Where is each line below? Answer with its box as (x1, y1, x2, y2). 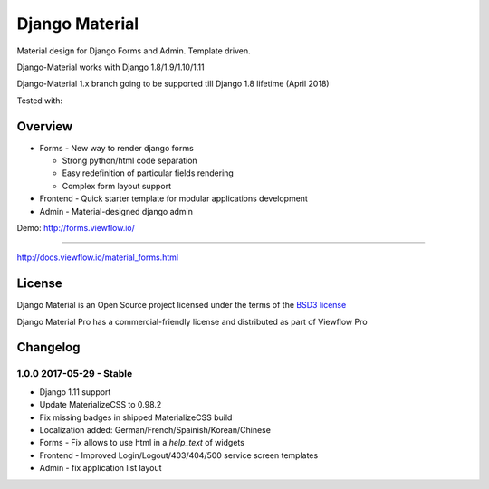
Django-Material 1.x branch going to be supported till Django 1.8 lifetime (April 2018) (16, 78, 330, 90)
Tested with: (16, 95, 63, 106)
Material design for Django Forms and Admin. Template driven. (16, 45, 251, 56)
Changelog (16, 340, 81, 355)
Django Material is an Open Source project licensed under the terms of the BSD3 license (16, 300, 347, 311)
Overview (16, 119, 73, 134)
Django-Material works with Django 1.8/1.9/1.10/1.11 (16, 62, 205, 72)
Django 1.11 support (39, 386, 111, 398)
